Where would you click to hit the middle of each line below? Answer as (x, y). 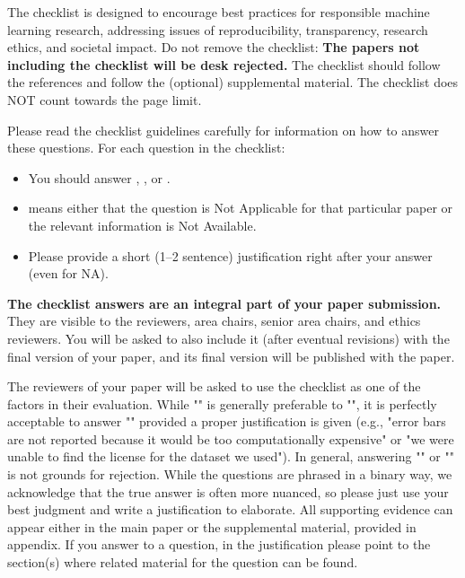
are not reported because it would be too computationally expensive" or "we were (231, 438)
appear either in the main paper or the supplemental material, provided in (212, 526)
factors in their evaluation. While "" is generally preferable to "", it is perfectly (222, 403)
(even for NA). (68, 273)
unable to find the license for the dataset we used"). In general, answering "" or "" (231, 456)
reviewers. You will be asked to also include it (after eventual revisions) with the (228, 338)
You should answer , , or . (99, 177)
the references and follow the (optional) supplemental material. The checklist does (233, 82)
